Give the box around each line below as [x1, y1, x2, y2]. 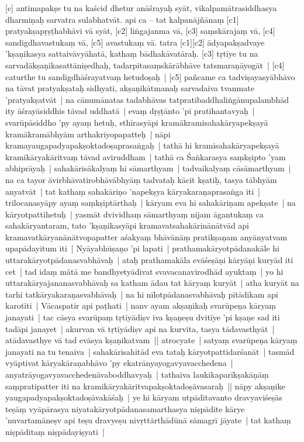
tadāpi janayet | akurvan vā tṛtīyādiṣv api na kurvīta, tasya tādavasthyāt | [5, 322, 275, 334]
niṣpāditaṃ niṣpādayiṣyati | [5, 425, 105, 437]
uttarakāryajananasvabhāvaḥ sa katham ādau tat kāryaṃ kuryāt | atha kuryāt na [5, 277, 299, 289]
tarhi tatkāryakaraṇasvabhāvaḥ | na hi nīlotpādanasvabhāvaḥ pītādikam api [5, 288, 278, 300]
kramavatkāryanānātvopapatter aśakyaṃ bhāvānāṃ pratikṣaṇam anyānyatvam [5, 230, 288, 243]
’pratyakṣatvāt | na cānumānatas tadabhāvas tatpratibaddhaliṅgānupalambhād [5, 93, 289, 105]
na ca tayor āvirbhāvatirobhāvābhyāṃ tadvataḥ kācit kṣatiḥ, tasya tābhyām [5, 173, 277, 185]
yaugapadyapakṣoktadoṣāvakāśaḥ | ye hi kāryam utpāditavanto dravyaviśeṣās [5, 391, 282, 403]
